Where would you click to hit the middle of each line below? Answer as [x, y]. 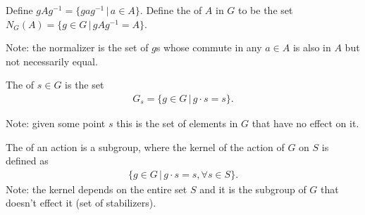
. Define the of [171, 10]
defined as [27, 161]
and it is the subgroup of [253, 189]
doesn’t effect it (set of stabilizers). [81, 203]
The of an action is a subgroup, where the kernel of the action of [145, 146]
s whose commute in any [209, 47]
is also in [312, 47]
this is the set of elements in [177, 123]
